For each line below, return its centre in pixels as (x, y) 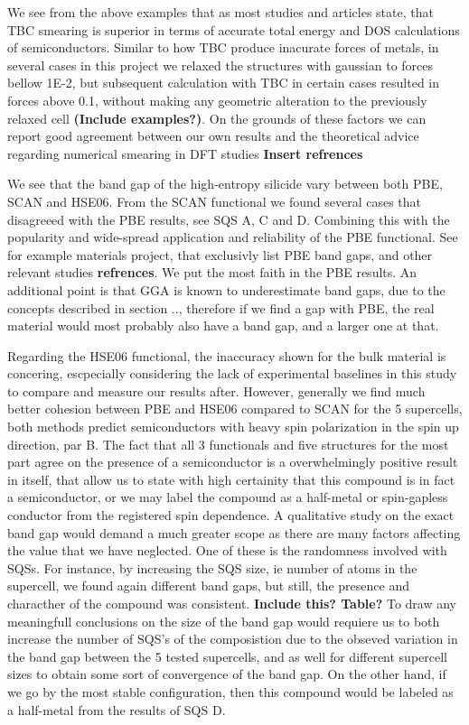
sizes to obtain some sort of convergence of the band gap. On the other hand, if (227, 674)
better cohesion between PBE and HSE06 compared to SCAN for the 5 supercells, (235, 409)
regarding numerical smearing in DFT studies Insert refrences (185, 153)
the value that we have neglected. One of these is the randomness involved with (227, 550)
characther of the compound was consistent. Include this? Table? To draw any (232, 603)
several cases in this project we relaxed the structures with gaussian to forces (220, 65)
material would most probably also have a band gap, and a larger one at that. (223, 325)
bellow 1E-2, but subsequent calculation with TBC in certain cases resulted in (224, 83)
